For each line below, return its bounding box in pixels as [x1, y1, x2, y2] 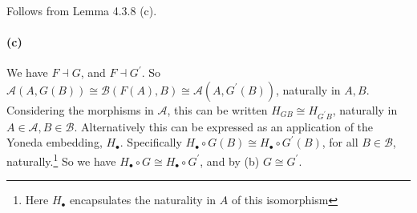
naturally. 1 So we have [6, 150, 116, 169]
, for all [322, 134, 358, 151]
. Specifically [119, 134, 182, 151]
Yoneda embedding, [6, 134, 103, 151]
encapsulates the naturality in [69, 191, 217, 208]
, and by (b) [200, 152, 260, 169]
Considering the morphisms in [6, 101, 154, 118]
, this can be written [167, 101, 268, 118]
